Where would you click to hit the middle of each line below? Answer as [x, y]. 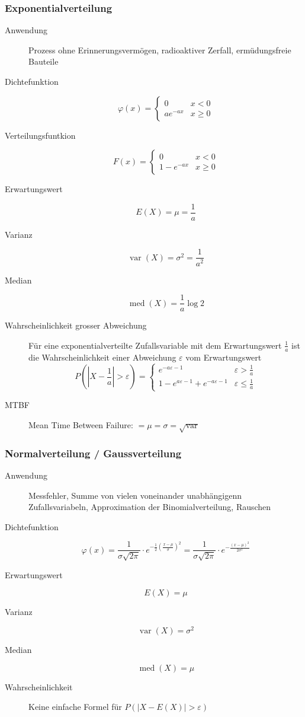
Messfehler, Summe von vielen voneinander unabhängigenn [135, 495]
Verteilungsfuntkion [40, 135]
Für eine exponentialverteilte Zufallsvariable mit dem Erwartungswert [155, 345]
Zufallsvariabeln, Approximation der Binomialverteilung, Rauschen [150, 507]
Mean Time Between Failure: [81, 425]
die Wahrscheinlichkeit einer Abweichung [102, 357]
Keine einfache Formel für [75, 707]
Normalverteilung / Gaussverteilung [93, 453]
